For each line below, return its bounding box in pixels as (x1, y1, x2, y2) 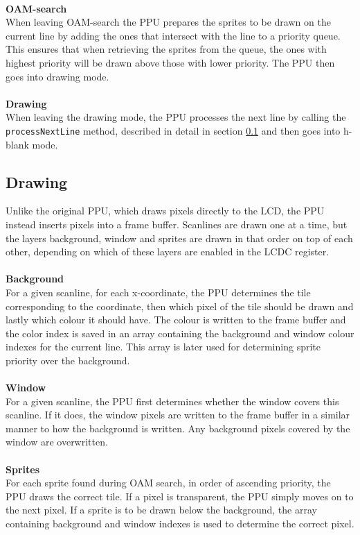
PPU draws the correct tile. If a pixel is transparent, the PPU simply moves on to (6, 489, 354, 503)
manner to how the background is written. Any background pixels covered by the (6, 421, 350, 435)
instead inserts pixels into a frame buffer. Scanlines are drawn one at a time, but (6, 216, 348, 231)
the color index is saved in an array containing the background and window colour (6, 325, 354, 340)
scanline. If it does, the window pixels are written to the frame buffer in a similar (6, 407, 350, 422)
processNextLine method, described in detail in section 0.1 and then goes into (6, 123, 341, 137)
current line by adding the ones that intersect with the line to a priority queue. (6, 28, 341, 42)
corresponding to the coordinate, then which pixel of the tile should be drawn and (6, 298, 354, 313)
